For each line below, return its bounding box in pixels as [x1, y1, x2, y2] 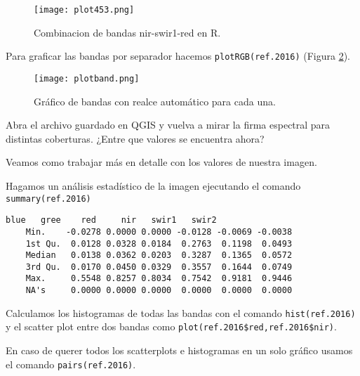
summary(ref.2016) [6, 193, 91, 204]
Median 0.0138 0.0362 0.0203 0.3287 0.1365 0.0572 [25, 250, 293, 261]
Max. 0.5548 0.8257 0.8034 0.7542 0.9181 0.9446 [25, 273, 293, 284]
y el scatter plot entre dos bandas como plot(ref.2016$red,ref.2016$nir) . [6, 319, 337, 334]
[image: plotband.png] [34, 73, 140, 84]
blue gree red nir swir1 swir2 [6, 215, 217, 226]
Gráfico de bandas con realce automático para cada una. [34, 93, 276, 108]
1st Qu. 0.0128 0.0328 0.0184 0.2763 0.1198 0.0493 [25, 238, 293, 249]
